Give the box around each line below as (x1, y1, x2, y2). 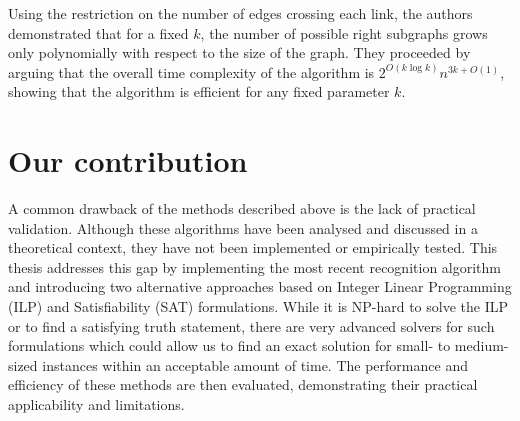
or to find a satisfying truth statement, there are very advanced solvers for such (8, 315, 495, 336)
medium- (454, 335, 509, 356)
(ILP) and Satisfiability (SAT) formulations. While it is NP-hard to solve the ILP (8, 296, 508, 317)
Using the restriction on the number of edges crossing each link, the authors (8, 3, 473, 23)
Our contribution (8, 140, 248, 181)
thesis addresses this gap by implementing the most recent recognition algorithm (8, 256, 501, 277)
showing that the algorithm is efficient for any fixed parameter (8, 81, 390, 102)
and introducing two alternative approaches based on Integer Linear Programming (8, 276, 512, 297)
